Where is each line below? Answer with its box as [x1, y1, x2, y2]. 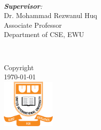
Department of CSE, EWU [4, 29, 84, 39]
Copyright [4, 62, 34, 72]
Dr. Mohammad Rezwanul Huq [4, 10, 97, 20]
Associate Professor [4, 19, 62, 30]
